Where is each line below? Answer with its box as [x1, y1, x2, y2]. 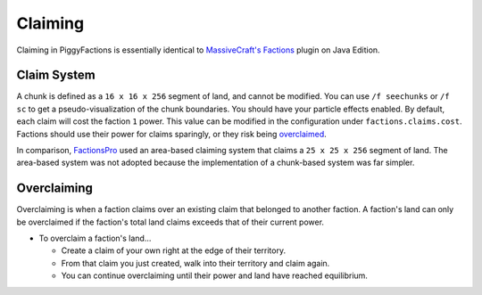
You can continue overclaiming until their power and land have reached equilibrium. [61, 270, 368, 281]
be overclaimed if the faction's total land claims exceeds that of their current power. [16, 217, 325, 227]
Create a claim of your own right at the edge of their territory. [61, 245, 286, 256]
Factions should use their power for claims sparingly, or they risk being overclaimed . [16, 128, 328, 139]
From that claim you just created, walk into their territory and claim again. [61, 258, 330, 268]
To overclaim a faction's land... [38, 233, 152, 244]
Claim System [16, 68, 96, 83]
